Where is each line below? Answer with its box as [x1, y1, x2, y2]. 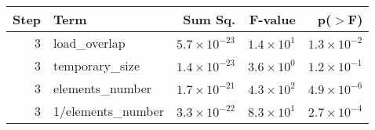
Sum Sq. [183, 10, 236, 28]
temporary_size [53, 56, 140, 74]
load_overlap [53, 34, 126, 52]
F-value [249, 10, 296, 28]
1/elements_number [53, 102, 165, 120]
